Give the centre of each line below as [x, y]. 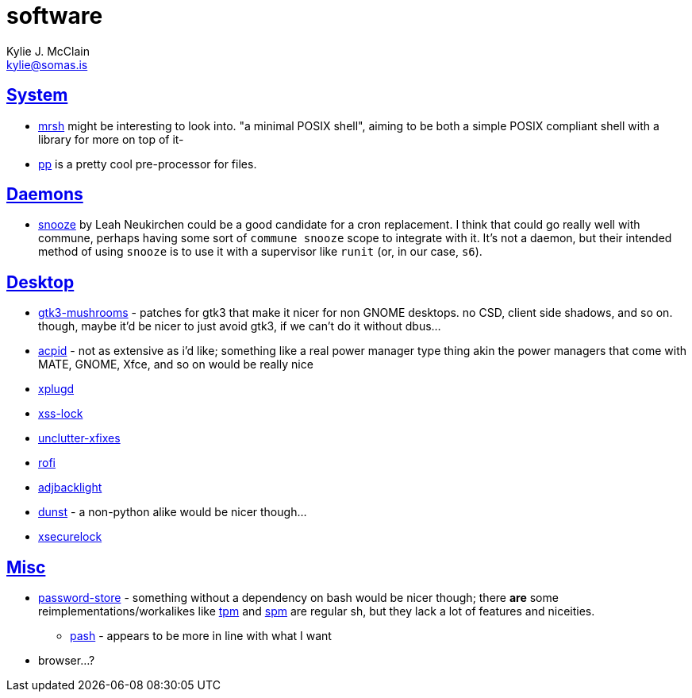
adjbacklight [70, 488]
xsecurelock [70, 537]
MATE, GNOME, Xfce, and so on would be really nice [176, 364]
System [37, 95]
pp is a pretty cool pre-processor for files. [148, 164]
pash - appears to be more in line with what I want [201, 636]
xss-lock [61, 414]
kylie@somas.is [47, 64]
